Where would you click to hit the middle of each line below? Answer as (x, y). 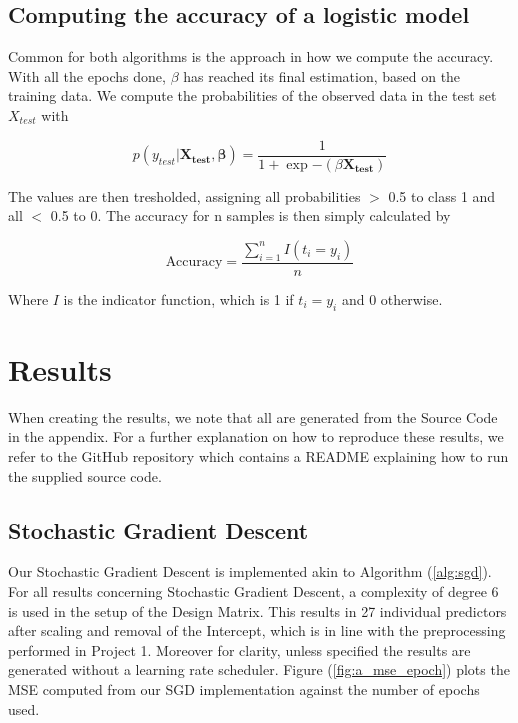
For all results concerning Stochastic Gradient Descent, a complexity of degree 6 (253, 590)
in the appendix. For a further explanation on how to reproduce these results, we (256, 436)
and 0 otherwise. (392, 298)
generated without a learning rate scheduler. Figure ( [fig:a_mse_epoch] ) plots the (259, 669)
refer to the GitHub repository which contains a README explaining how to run (258, 455)
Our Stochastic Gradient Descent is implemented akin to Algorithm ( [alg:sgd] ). (250, 571)
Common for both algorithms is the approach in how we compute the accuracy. (251, 56)
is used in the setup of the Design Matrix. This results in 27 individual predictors (257, 610)
